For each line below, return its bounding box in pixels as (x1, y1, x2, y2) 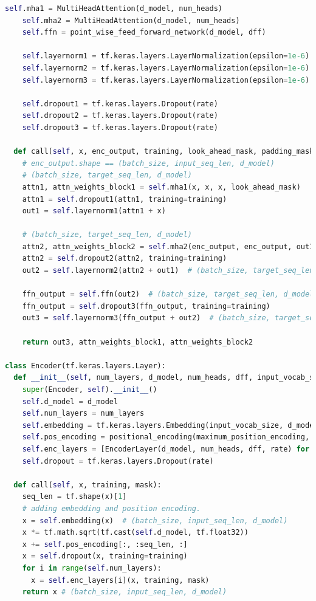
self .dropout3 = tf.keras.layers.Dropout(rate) (22, 123, 218, 132)
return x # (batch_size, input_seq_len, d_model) (22, 588, 227, 597)
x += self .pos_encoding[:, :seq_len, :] (22, 540, 188, 549)
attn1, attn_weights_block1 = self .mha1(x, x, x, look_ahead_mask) (22, 182, 301, 191)
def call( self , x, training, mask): (13, 480, 162, 489)
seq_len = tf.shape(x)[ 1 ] (22, 492, 127, 501)
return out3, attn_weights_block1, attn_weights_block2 (22, 337, 253, 346)
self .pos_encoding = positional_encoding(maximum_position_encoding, (22, 433, 310, 442)
